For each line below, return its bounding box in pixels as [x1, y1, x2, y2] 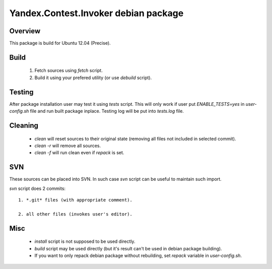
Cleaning [9, 121, 39, 129]
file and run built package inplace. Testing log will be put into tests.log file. [30, 108, 184, 114]
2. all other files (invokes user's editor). [18, 211, 133, 217]
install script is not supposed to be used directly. [34, 238, 135, 244]
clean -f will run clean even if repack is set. [34, 150, 124, 156]
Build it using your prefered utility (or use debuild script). [34, 75, 152, 81]
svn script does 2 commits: [9, 185, 65, 191]
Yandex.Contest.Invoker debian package [9, 8, 184, 19]
